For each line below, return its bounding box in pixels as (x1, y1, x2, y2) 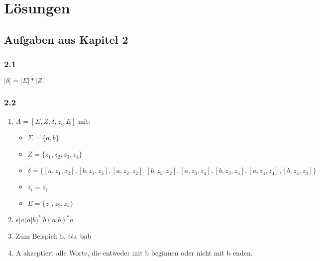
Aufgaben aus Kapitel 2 (4, 31, 128, 47)
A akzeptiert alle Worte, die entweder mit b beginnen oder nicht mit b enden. (15, 247, 253, 258)
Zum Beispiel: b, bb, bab (15, 231, 92, 241)
